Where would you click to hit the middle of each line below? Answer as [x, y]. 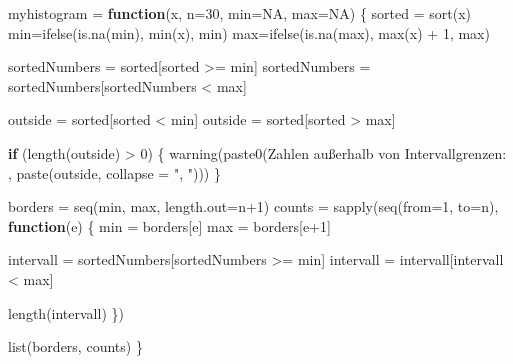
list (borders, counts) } [75, 346]
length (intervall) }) [66, 312]
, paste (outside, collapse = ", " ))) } [114, 172]
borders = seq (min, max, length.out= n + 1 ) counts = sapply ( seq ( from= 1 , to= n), [253, 206]
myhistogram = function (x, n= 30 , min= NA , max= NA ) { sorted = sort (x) [240, 13]
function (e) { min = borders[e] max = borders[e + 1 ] [169, 225]
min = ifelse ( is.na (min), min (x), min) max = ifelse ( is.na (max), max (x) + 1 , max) [249, 32]
